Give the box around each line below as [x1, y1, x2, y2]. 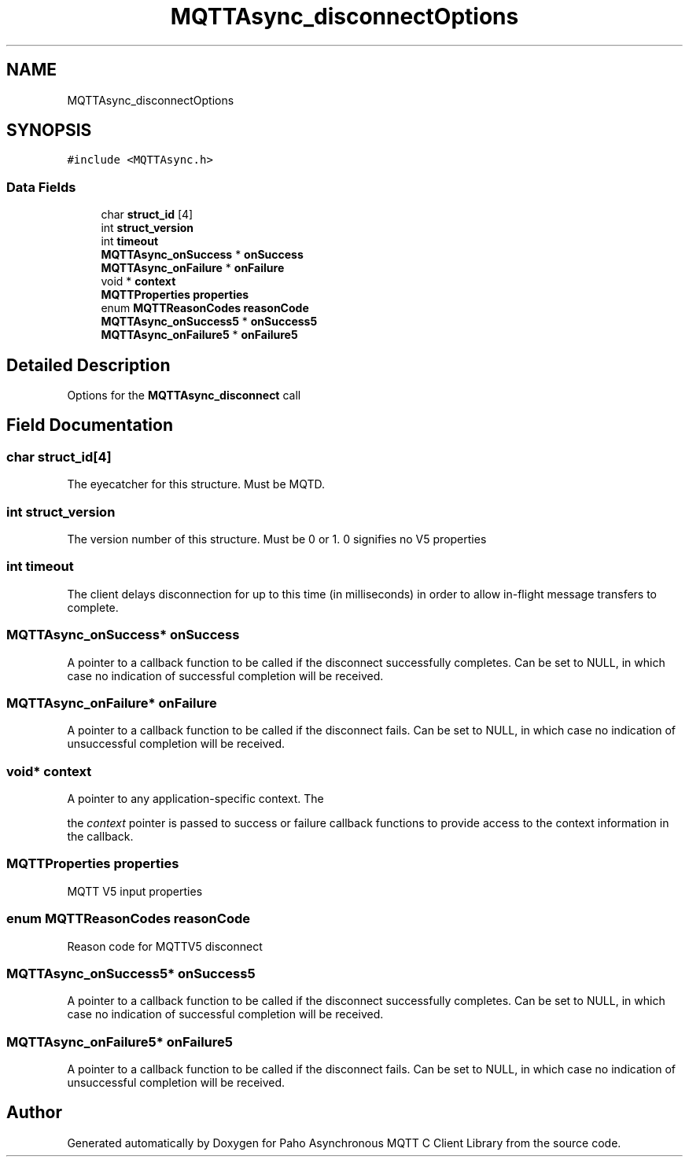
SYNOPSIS [6, 120, 92, 141]
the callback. [67, 830, 134, 843]
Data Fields [6, 178, 76, 195]
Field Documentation [6, 415, 173, 436]
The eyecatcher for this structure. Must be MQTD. [67, 477, 326, 491]
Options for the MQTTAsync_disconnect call [67, 388, 301, 403]
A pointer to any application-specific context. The [67, 792, 324, 805]
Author [6, 1102, 62, 1123]
